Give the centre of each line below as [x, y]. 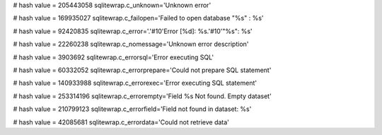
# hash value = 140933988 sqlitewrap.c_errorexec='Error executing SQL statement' [135, 83]
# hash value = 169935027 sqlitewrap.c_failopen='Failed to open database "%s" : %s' [139, 18]
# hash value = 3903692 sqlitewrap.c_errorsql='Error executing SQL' [114, 57]
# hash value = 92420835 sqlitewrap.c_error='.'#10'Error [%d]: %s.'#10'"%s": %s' [133, 31]
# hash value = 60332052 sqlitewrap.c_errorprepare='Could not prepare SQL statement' [142, 70]
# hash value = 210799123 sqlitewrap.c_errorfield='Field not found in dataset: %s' [132, 109]
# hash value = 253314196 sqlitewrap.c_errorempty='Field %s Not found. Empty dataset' [142, 96]
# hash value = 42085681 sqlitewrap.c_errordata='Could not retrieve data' [121, 122]
